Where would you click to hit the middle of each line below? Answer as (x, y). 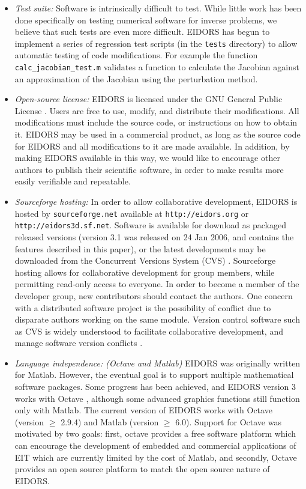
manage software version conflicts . (79, 343)
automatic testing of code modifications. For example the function (136, 55)
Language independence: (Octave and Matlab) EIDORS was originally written (157, 363)
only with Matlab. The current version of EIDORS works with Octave (143, 410)
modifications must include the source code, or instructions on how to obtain (156, 122)
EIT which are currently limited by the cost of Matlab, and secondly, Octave (156, 457)
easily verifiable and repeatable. (73, 181)
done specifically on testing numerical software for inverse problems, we (146, 20)
